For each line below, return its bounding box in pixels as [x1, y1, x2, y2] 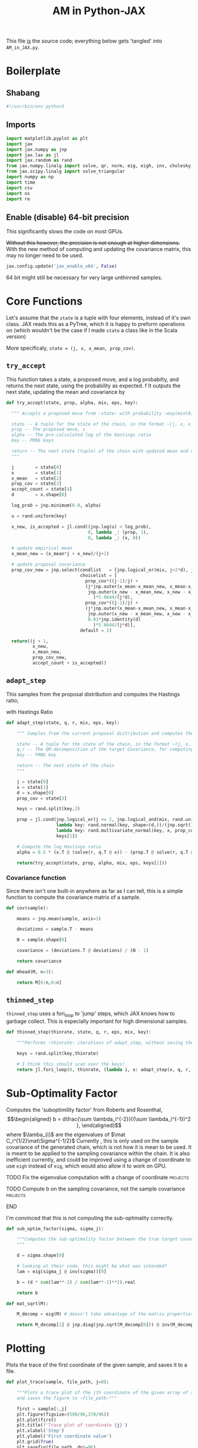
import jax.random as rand [6, 158, 72, 164]
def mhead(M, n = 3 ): [6, 968, 54, 975]
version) [6, 333, 27, 340]
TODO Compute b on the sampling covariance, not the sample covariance [6, 1185, 186, 1192]
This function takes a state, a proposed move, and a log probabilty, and [6, 376, 179, 383]
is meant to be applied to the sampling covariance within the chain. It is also [6, 1150, 190, 1157]
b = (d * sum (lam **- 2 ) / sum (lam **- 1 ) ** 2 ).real [16, 1279, 136, 1285]
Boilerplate [6, 64, 61, 78]
